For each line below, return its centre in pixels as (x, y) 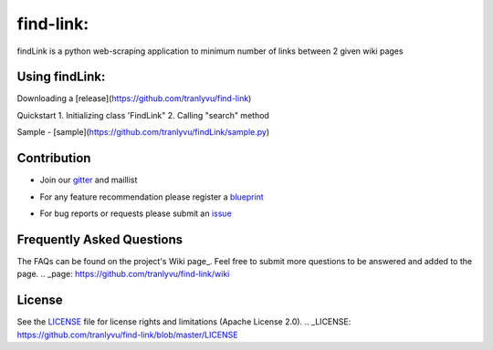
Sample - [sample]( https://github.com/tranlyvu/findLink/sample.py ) (143, 132)
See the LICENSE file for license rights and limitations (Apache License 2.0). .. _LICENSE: (184, 322)
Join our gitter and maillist (89, 180)
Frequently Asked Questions (100, 239)
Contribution (54, 158)
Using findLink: (61, 77)
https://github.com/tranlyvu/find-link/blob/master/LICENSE (127, 335)
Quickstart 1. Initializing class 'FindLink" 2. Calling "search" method (143, 115)
